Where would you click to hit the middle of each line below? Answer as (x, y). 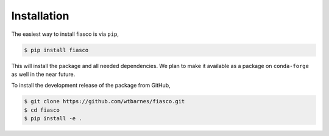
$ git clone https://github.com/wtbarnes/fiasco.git (104, 101)
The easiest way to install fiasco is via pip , (65, 34)
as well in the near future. (43, 74)
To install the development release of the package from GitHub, (91, 86)
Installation (40, 16)
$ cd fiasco (42, 110)
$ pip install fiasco (56, 50)
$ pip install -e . (53, 119)
